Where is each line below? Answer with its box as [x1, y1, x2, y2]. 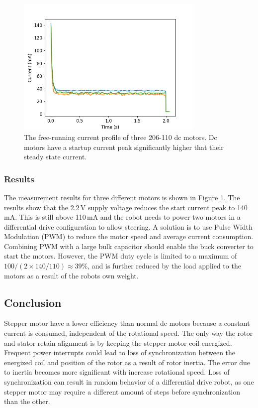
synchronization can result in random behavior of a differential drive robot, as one [4, 377, 254, 387]
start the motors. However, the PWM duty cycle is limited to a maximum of [4, 251, 237, 261]
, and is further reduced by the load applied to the [87, 261, 241, 271]
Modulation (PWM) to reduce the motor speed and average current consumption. [4, 231, 254, 242]
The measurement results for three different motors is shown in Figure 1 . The [4, 192, 240, 202]
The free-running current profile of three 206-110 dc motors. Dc [24, 132, 217, 142]
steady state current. [24, 151, 87, 162]
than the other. [4, 396, 50, 407]
